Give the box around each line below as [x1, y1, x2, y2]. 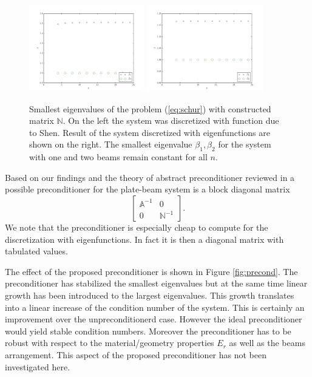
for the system [218, 138, 271, 151]
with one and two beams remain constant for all [29, 151, 208, 163]
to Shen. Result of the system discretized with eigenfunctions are [29, 126, 270, 138]
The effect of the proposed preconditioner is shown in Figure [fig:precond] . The [5, 265, 298, 277]
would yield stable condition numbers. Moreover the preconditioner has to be [5, 324, 291, 337]
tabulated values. [5, 245, 68, 257]
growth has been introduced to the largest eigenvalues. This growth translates [5, 289, 294, 302]
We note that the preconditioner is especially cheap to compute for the [5, 221, 268, 234]
